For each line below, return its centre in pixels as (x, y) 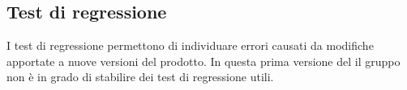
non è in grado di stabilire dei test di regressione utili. (140, 77)
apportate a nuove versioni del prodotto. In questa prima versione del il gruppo (203, 61)
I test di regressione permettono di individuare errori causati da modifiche (190, 45)
